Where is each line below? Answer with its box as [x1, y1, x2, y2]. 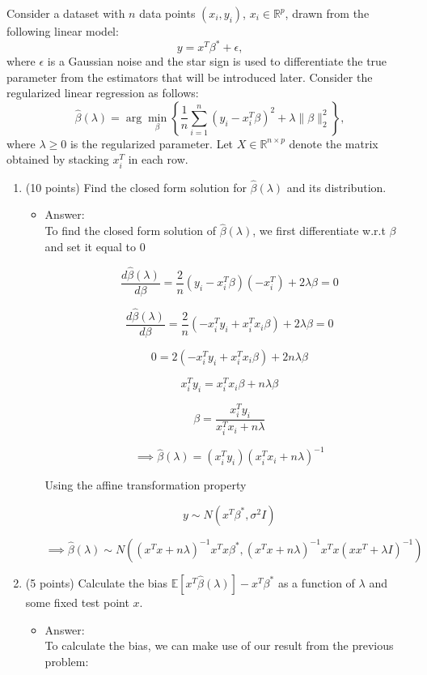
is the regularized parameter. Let [70, 135, 234, 152]
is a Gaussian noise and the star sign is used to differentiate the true [47, 53, 387, 70]
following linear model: [6, 23, 119, 39]
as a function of [277, 574, 355, 591]
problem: [44, 652, 89, 669]
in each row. [128, 151, 188, 168]
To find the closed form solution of [44, 222, 216, 239]
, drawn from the [285, 5, 370, 21]
